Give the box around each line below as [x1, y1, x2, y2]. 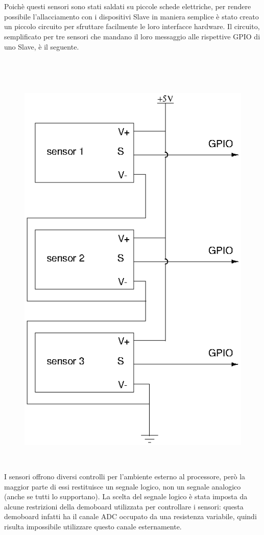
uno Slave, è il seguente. [4, 41, 79, 52]
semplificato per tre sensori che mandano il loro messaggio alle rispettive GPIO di [4, 31, 260, 41]
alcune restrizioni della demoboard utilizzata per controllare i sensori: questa [4, 501, 244, 511]
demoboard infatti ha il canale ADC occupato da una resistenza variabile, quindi [4, 511, 257, 522]
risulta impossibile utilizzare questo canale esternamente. [4, 521, 182, 531]
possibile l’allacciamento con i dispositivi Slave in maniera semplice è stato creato [4, 11, 259, 21]
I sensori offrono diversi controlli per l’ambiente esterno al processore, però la [4, 471, 246, 481]
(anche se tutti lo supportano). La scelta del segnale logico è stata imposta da [4, 491, 248, 502]
